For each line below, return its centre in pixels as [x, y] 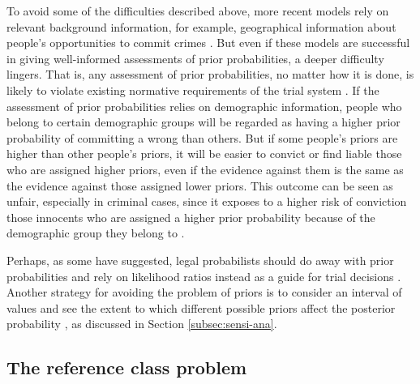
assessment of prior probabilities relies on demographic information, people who [204, 106]
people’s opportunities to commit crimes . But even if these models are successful [208, 43]
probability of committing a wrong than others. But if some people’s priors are [202, 137]
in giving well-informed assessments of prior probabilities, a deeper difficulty [195, 58]
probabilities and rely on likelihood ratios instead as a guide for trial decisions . [204, 276]
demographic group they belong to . [96, 233]
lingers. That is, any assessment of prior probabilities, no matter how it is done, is [210, 74]
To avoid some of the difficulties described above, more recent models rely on [198, 11]
